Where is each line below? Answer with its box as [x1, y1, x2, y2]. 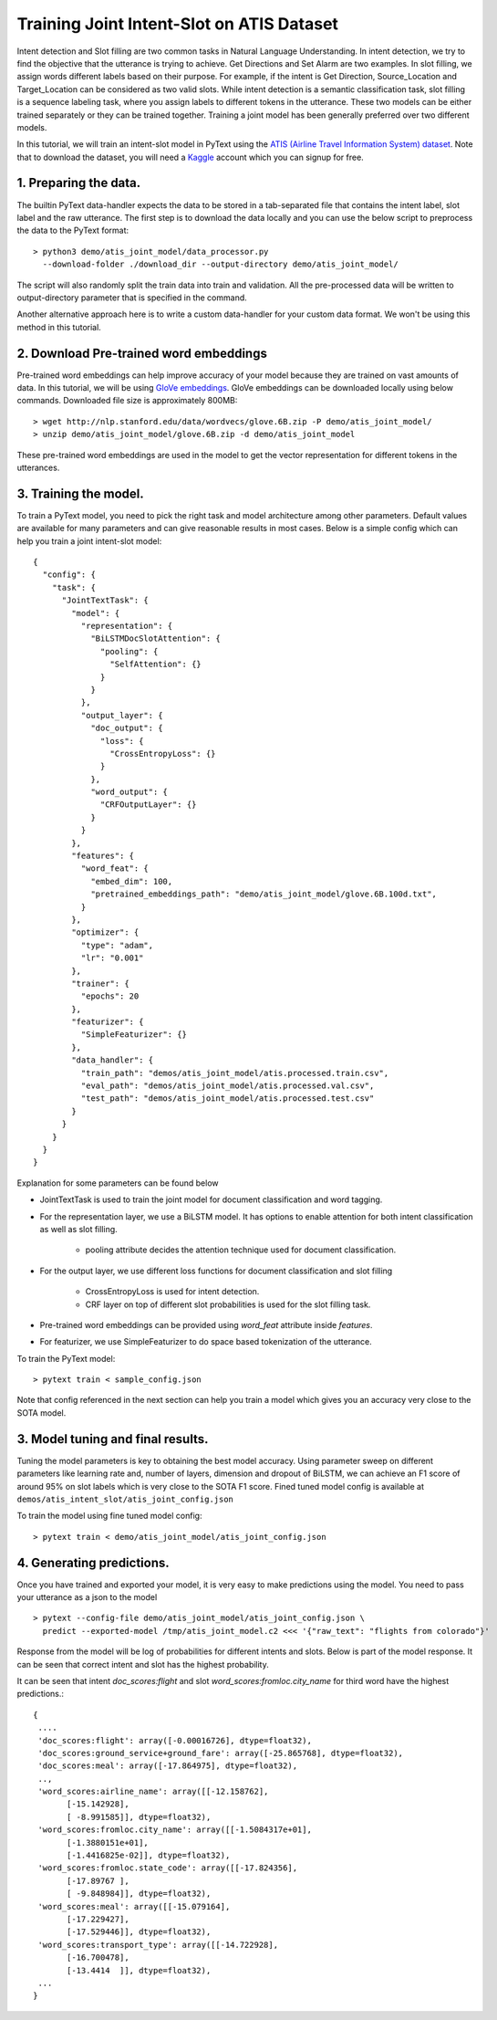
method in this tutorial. [16, 321, 102, 332]
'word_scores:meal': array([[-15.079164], [37, 1901, 231, 1911]
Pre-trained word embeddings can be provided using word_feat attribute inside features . [39, 1319, 373, 1330]
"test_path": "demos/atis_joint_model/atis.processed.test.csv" [80, 1094, 375, 1104]
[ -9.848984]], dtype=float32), [67, 1889, 212, 1899]
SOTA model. [16, 1407, 67, 1418]
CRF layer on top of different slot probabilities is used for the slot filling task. [85, 1299, 371, 1310]
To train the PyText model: [16, 1353, 116, 1364]
